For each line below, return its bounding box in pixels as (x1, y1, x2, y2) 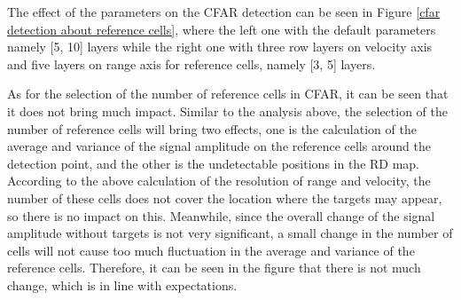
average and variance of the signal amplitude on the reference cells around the (7, 137, 431, 155)
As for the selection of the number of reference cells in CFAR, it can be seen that (7, 84, 449, 103)
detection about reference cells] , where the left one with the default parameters (7, 20, 436, 38)
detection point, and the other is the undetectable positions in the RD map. (7, 154, 420, 172)
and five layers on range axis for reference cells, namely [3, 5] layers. (7, 54, 376, 73)
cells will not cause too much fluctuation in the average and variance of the (7, 241, 415, 259)
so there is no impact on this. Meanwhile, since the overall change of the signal (7, 206, 435, 225)
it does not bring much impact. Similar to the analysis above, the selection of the (7, 101, 448, 120)
